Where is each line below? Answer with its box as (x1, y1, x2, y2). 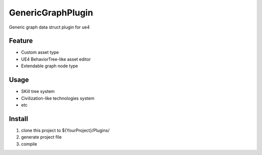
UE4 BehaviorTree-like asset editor (21, 56, 91, 62)
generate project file (21, 134, 62, 140)
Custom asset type (21, 49, 59, 55)
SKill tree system (21, 89, 55, 94)
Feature (9, 37, 33, 45)
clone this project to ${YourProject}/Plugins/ (21, 127, 110, 133)
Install (9, 114, 29, 123)
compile (21, 141, 37, 147)
